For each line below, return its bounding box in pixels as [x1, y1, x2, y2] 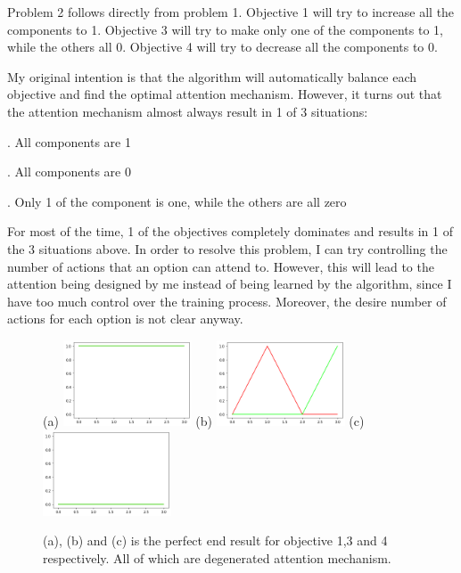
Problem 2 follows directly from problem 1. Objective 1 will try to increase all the [7, 3, 455, 20]
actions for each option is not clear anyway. [7, 309, 243, 328]
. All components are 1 [7, 132, 131, 151]
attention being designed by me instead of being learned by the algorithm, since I [7, 274, 452, 293]
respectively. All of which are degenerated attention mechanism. [43, 548, 391, 567]
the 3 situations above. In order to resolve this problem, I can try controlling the [7, 239, 448, 258]
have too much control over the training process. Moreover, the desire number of [7, 291, 447, 310]
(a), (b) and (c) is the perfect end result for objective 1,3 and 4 [43, 531, 388, 550]
